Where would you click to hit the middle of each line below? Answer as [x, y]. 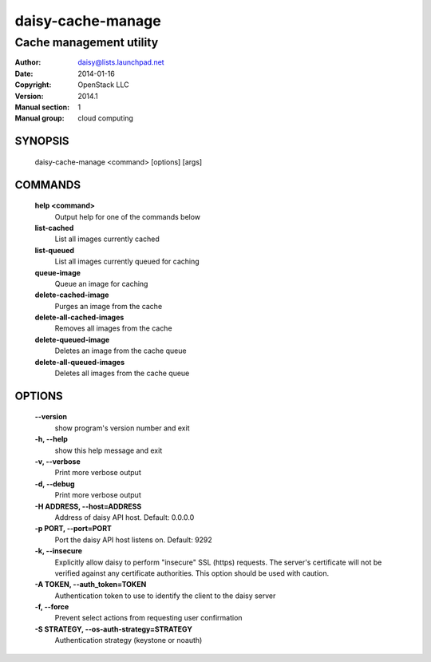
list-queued [55, 250]
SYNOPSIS [42, 141]
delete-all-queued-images [80, 362]
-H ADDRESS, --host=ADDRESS [88, 506]
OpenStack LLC [103, 85]
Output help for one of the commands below [128, 216]
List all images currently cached [107, 239]
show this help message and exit [109, 450]
